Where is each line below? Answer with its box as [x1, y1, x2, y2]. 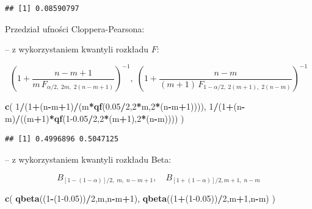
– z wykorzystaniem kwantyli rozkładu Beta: [5, 153, 172, 166]
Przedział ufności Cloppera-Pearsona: [5, 22, 145, 35]
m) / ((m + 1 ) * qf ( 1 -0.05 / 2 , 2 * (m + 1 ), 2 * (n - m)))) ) [5, 112, 184, 124]
